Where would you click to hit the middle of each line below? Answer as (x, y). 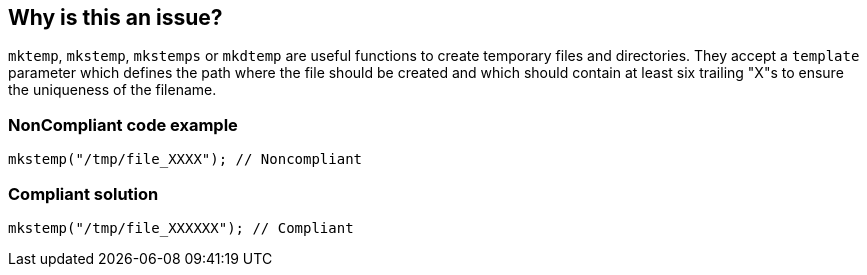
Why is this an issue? (115, 17)
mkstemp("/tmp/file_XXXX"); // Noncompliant (185, 159)
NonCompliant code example (123, 124)
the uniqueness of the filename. (112, 90)
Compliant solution (83, 193)
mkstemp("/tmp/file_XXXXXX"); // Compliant (181, 227)
